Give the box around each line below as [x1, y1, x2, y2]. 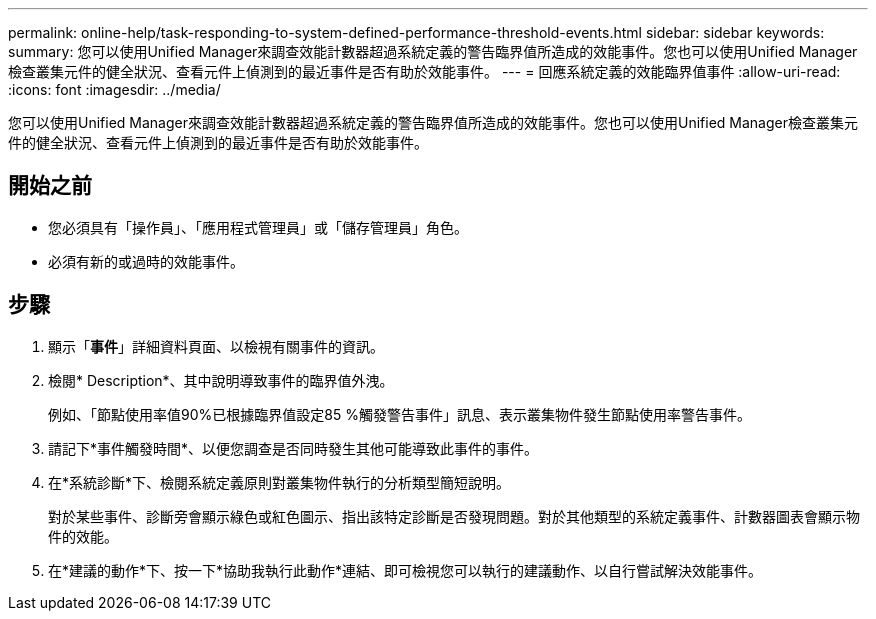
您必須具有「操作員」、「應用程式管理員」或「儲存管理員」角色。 [48, 218, 468, 236]
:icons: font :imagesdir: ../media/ [8, 81, 221, 98]
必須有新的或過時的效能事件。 [48, 252, 244, 270]
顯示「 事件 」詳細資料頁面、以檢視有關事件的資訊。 [48, 337, 384, 355]
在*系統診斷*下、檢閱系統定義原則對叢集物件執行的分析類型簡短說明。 [48, 473, 511, 491]
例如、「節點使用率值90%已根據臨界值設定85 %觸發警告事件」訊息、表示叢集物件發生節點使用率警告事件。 [48, 405, 751, 423]
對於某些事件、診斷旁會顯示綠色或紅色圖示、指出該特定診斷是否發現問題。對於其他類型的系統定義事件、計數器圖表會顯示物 [48, 507, 860, 525]
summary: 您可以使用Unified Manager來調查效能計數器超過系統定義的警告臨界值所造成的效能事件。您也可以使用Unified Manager [8, 43, 858, 60]
